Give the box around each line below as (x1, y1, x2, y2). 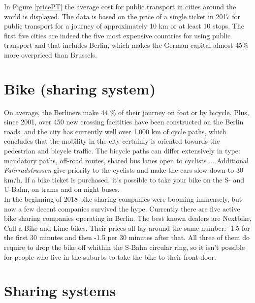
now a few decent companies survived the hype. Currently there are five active (4, 203, 240, 213)
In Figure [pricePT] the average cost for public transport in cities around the (4, 1, 236, 11)
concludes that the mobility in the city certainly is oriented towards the (4, 136, 220, 146)
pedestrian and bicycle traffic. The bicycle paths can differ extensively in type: (4, 146, 240, 156)
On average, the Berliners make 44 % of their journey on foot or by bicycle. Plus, (4, 107, 249, 117)
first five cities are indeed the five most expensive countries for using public (4, 30, 231, 40)
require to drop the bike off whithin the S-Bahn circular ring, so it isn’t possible (4, 242, 245, 252)
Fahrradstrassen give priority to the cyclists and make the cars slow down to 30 (4, 165, 243, 175)
